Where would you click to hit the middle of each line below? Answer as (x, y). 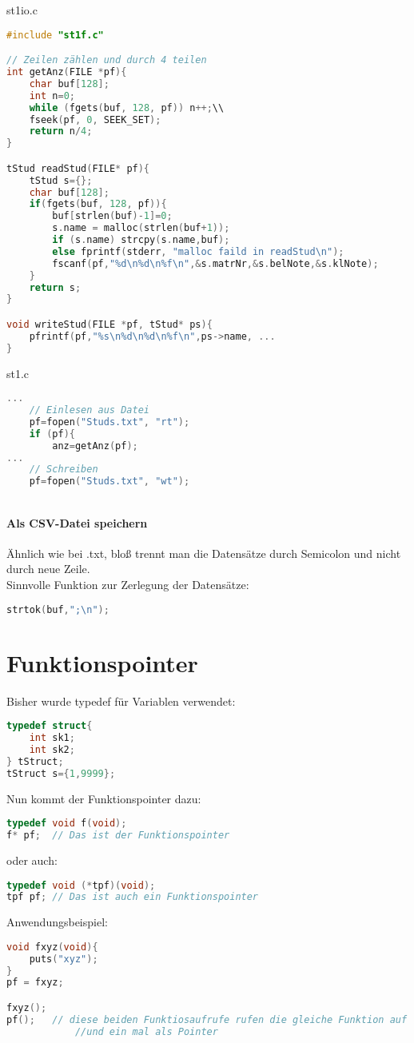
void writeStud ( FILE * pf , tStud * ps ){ (109, 324)
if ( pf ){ (52, 434)
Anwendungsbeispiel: (57, 922)
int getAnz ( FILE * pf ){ (67, 72)
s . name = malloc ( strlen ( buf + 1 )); (141, 228)
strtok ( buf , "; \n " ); (58, 609)
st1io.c (22, 10)
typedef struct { (50, 726)
